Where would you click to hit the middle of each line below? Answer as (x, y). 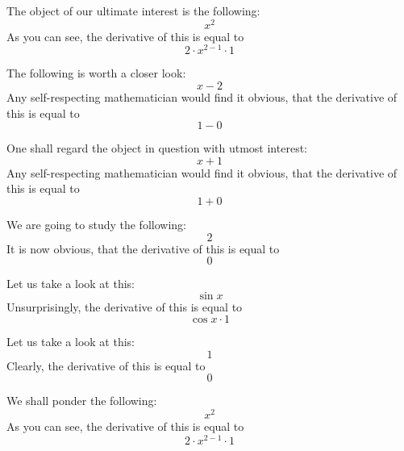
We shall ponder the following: (82, 401)
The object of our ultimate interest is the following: (133, 10)
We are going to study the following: (96, 224)
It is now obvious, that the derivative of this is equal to (143, 248)
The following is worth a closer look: (96, 73)
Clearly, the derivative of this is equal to (106, 365)
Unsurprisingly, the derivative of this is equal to (125, 306)
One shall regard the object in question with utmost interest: (157, 148)
